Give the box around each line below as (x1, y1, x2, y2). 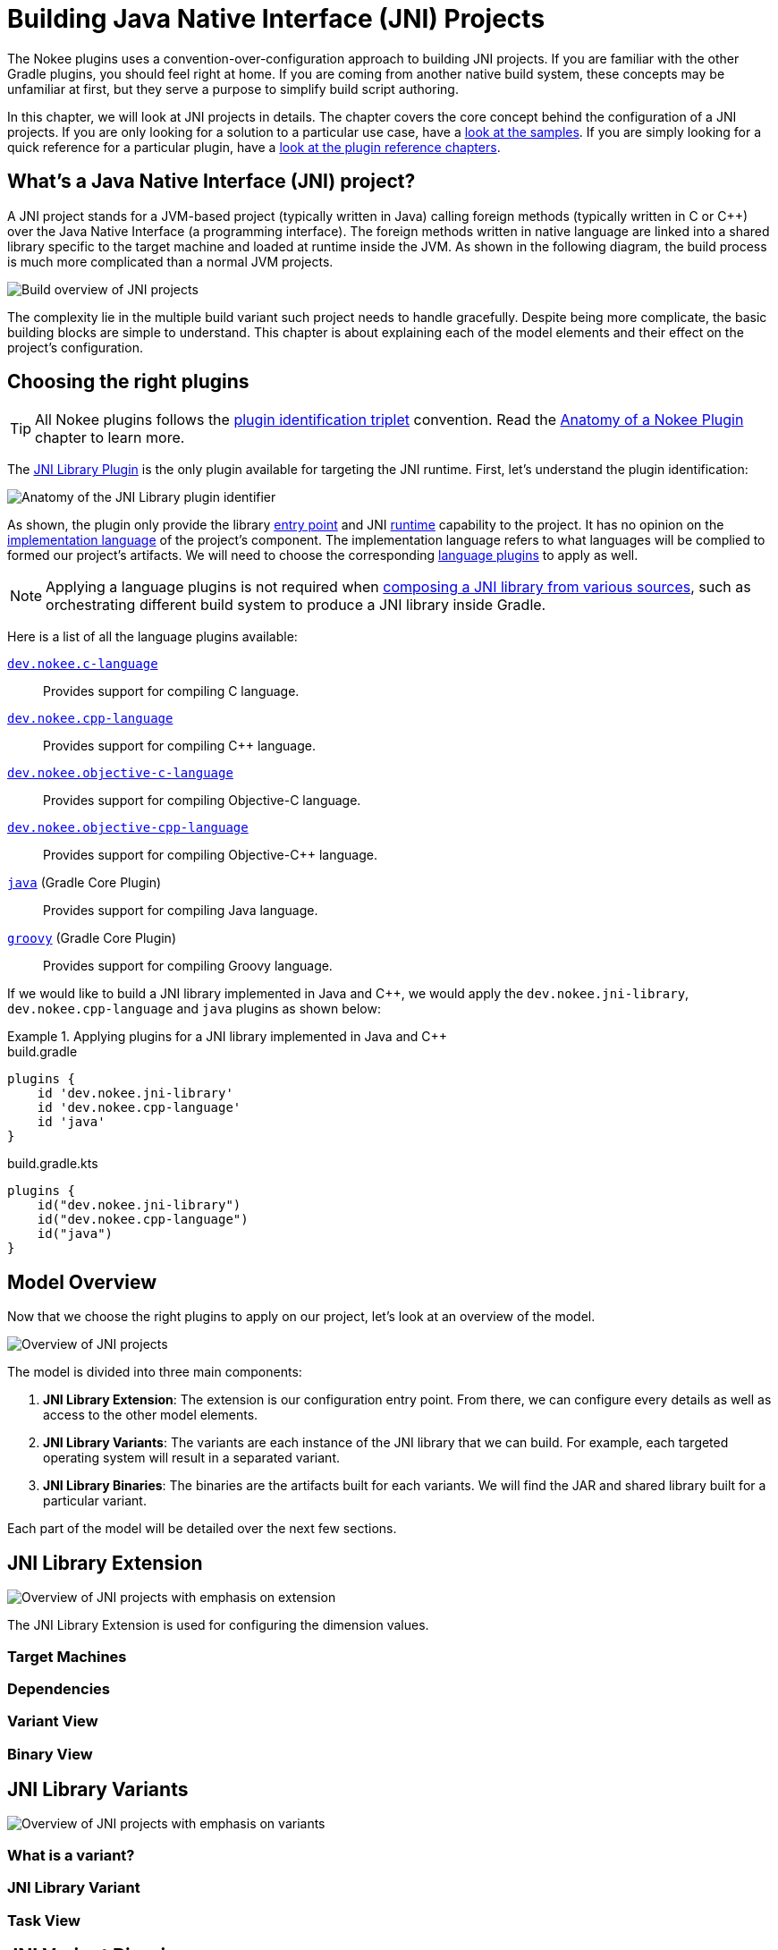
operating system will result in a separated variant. (43, 1450, 341, 1466)
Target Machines (7, 1647, 127, 1666)
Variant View (7, 1712, 98, 1731)
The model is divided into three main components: (7, 1364, 302, 1380)
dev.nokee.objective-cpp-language (7, 820, 249, 835)
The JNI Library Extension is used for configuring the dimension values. (7, 1617, 429, 1633)
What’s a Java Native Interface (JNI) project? (7, 170, 416, 193)
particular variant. (43, 1493, 147, 1509)
